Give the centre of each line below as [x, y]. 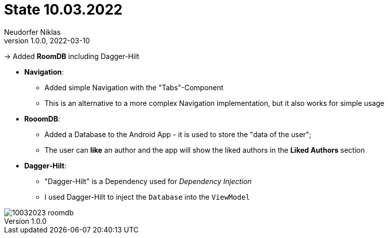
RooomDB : [42, 118]
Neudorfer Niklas [32, 32]
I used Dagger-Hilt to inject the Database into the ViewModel [147, 197]
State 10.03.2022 [63, 10]
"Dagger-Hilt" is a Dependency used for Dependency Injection [148, 181]
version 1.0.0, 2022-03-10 [47, 40]
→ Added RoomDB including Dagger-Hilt [72, 56]
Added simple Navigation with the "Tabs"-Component [134, 87]
